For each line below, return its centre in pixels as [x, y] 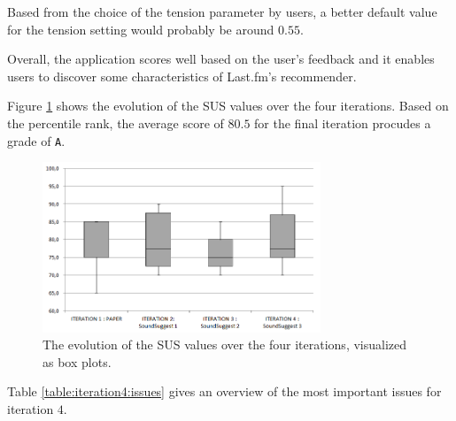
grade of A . [36, 140]
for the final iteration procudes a [343, 122]
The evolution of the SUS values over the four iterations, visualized [225, 344]
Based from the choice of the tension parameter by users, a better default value [222, 11]
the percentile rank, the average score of [116, 122]
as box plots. [77, 361]
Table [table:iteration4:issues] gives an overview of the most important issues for [224, 391]
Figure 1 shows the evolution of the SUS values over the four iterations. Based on [228, 106]
